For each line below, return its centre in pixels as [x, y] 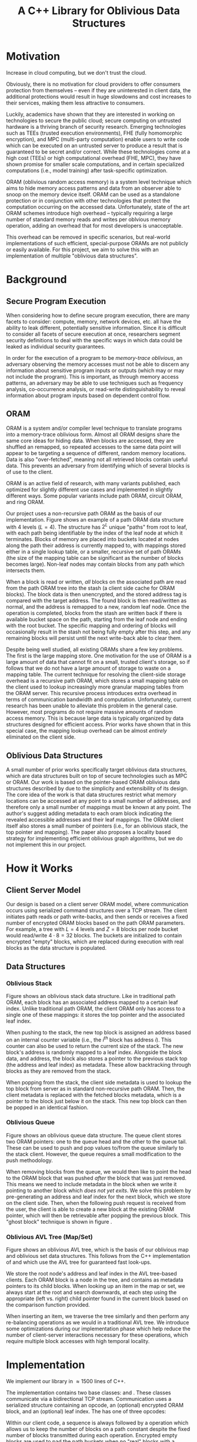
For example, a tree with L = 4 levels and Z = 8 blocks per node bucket [92, 929]
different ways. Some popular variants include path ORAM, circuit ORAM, [95, 496]
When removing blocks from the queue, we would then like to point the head [99, 1171]
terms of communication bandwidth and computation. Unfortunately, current [99, 700]
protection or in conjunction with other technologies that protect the [88, 201]
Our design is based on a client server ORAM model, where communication [97, 904]
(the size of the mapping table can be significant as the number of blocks [95, 558]
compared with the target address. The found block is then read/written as [96, 600]
